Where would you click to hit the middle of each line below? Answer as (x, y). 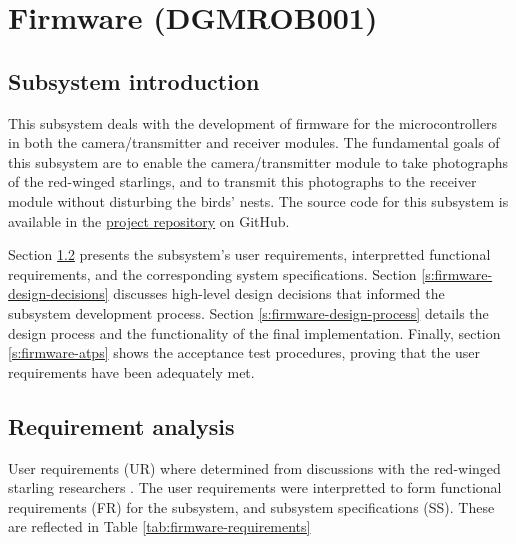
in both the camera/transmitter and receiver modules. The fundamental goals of (254, 142)
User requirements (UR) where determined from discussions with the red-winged (254, 467)
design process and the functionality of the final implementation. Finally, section (254, 332)
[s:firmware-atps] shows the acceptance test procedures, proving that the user (244, 352)
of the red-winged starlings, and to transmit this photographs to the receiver (242, 181)
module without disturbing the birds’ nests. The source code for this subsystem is (258, 200)
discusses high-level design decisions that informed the (279, 293)
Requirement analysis (121, 425)
